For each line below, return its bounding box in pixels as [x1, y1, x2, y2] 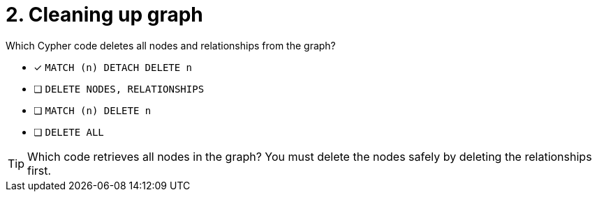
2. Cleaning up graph [6, 3, 203, 26]
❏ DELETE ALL [34, 125, 104, 138]
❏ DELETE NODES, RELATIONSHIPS [34, 82, 205, 95]
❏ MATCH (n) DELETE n [34, 104, 152, 116]
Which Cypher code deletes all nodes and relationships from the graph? [6, 39, 336, 52]
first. [27, 163, 52, 178]
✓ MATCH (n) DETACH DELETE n [34, 61, 193, 73]
